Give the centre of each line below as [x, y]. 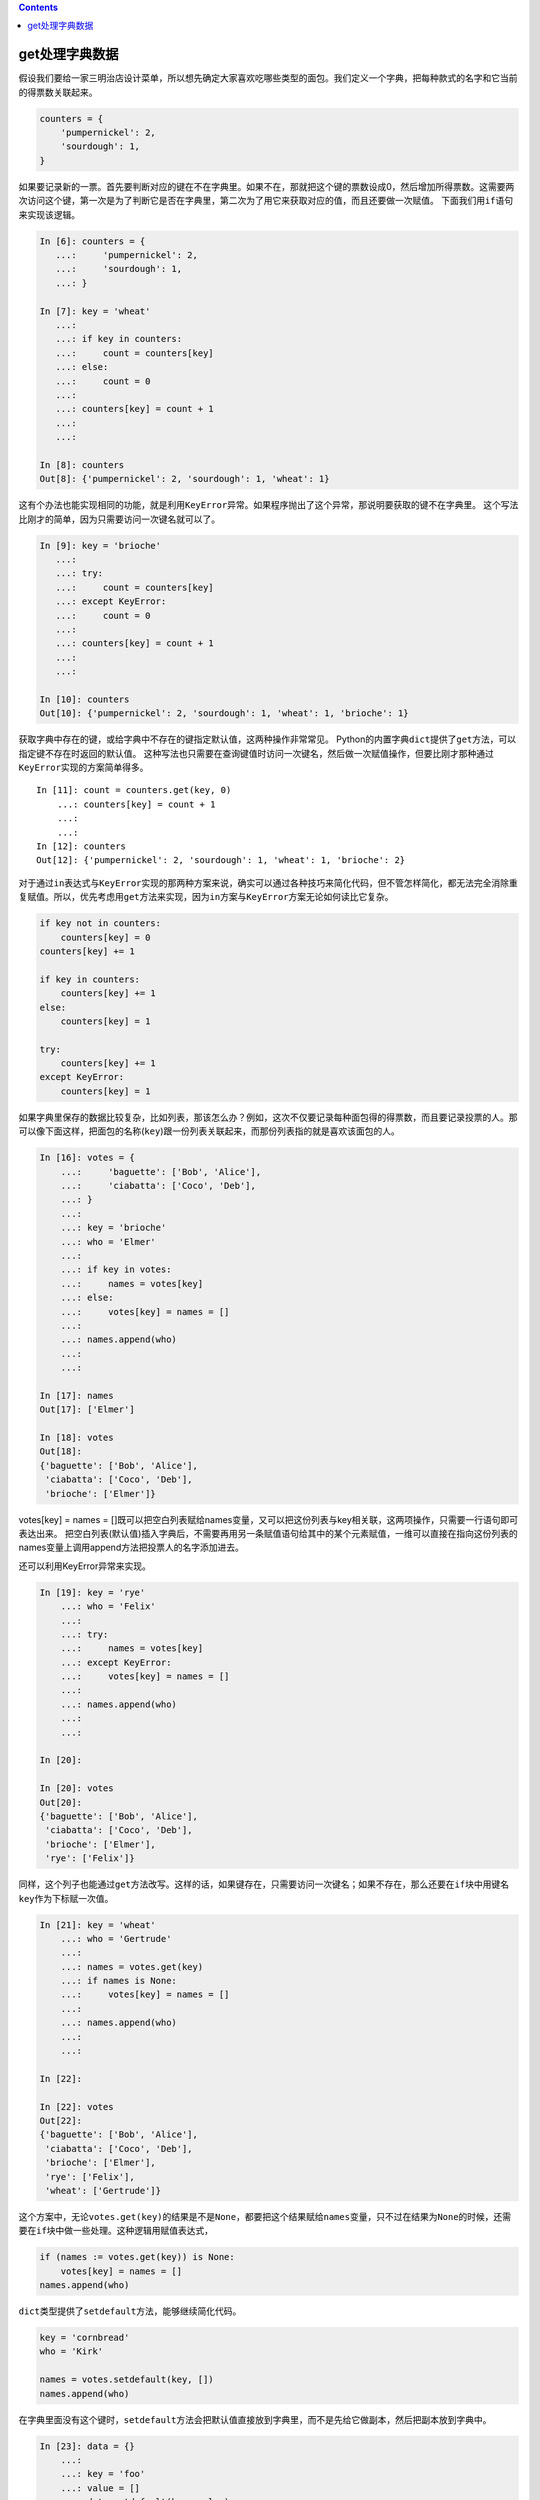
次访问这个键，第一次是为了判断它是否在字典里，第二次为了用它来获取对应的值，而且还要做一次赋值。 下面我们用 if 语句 [266, 201]
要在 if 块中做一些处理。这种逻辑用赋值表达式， [116, 2231]
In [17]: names [76, 1395]
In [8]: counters [82, 464]
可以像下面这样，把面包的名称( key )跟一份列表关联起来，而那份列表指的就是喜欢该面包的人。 [209, 1131]
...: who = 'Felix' [108, 1606]
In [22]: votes [76, 2106]
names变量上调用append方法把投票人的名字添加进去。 [131, 1547]
